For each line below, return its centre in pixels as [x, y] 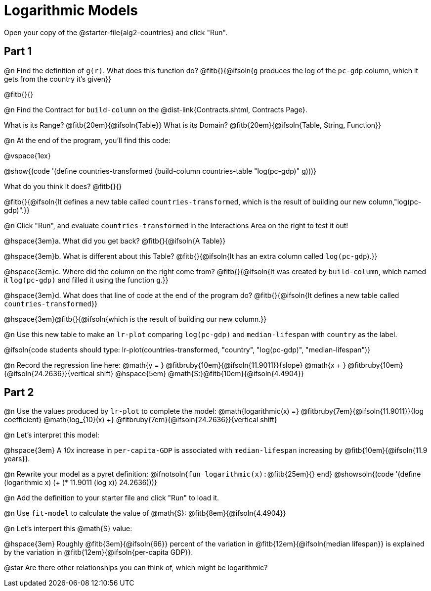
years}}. [17, 459]
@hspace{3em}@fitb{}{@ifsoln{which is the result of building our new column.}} [135, 319]
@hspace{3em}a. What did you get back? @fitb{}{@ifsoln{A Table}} [115, 241]
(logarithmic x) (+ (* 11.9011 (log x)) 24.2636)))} [81, 483]
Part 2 [19, 393]
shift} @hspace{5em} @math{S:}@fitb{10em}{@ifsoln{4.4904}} [200, 373]
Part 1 [18, 51]
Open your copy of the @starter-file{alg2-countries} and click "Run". [116, 32]
